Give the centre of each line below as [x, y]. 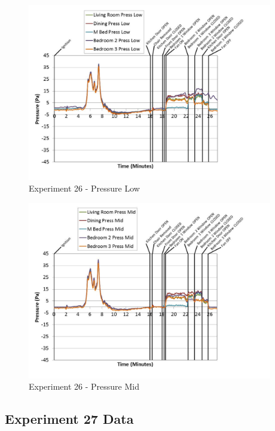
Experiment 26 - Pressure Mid [84, 386]
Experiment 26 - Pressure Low [84, 188]
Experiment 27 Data [69, 419]
